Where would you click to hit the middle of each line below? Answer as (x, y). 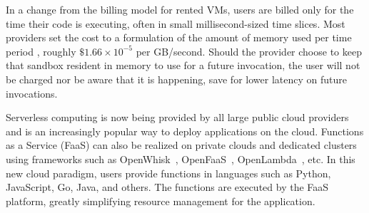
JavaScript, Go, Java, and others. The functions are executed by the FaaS (167, 187)
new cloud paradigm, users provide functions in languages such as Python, (168, 173)
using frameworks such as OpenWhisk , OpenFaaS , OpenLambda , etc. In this (181, 159)
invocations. (32, 93)
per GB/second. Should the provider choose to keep (249, 51)
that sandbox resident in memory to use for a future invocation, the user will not (183, 65)
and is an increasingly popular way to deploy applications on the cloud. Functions (185, 131)
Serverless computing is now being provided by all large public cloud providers (177, 117)
